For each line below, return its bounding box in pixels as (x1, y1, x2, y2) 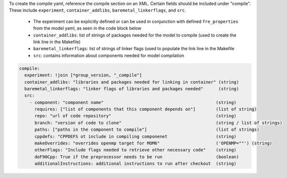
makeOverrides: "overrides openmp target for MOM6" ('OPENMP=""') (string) (34, 141, 272, 146)
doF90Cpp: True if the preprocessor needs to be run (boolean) (34, 154, 239, 160)
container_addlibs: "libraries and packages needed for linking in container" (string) (24, 79, 239, 85)
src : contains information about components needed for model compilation (33, 53, 184, 58)
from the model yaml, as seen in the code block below (33, 25, 142, 31)
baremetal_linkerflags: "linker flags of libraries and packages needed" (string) (24, 86, 239, 91)
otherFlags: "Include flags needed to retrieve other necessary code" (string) (34, 147, 237, 153)
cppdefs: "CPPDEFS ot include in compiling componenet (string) (34, 134, 237, 139)
